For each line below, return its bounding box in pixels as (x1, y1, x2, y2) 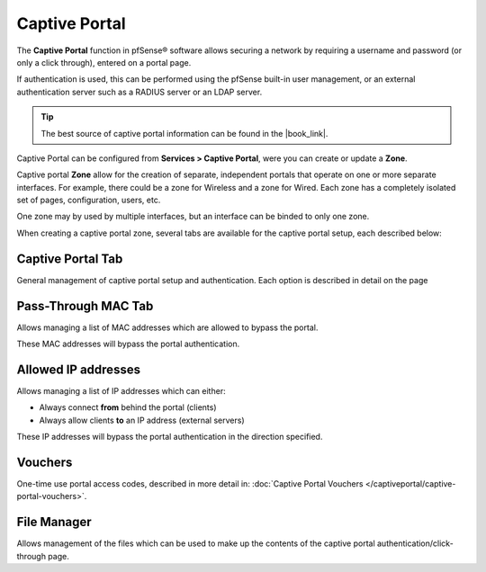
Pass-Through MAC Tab (16, 298, 154, 314)
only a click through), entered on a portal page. (16, 57, 192, 67)
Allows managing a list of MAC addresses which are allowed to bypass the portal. (16, 322, 319, 333)
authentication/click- (376, 538, 454, 549)
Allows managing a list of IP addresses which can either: (16, 385, 226, 396)
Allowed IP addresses (16, 362, 141, 377)
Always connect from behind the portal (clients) (39, 402, 217, 413)
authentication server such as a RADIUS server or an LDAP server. (16, 86, 263, 97)
